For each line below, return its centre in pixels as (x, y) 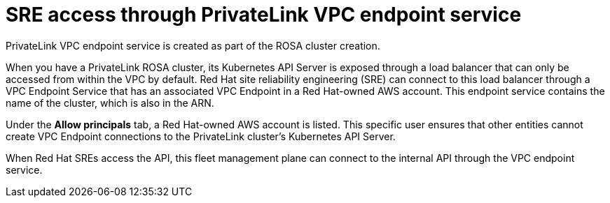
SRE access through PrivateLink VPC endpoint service (264, 15)
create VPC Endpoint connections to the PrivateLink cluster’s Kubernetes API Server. (201, 136)
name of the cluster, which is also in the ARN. (110, 103)
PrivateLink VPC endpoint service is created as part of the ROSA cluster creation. (193, 45)
